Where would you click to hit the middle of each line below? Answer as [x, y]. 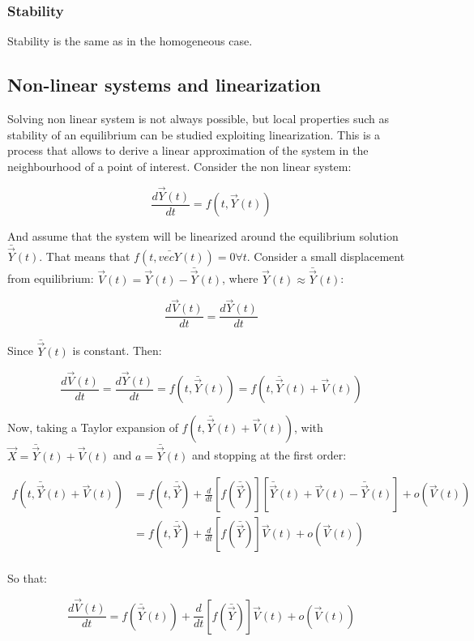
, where [240, 278]
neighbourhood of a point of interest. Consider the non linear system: [179, 166]
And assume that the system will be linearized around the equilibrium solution [203, 236]
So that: [28, 578]
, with [308, 427]
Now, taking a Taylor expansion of [93, 427]
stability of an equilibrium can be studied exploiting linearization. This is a [194, 134]
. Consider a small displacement [326, 256]
